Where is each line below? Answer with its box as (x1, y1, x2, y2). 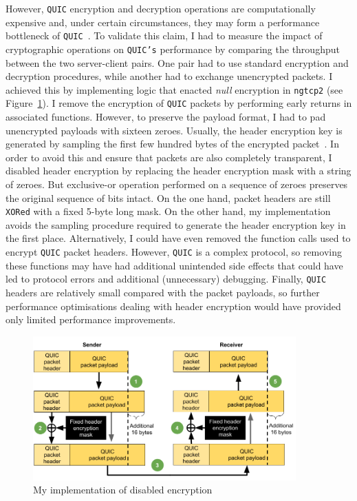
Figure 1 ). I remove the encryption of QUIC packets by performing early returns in (6, 96, 352, 110)
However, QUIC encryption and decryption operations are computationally (6, 1, 316, 15)
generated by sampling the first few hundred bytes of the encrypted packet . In (6, 136, 339, 151)
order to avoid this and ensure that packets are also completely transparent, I (6, 150, 332, 164)
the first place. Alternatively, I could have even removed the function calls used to (6, 231, 351, 245)
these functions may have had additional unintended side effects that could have (6, 258, 343, 272)
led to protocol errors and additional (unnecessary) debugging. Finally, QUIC (6, 272, 327, 286)
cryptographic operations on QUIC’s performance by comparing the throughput (6, 41, 340, 56)
